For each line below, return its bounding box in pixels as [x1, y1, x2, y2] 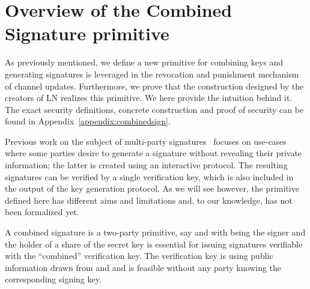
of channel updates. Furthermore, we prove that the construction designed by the [5, 79, 304, 92]
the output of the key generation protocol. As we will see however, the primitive [5, 182, 299, 195]
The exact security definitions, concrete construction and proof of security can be [5, 103, 304, 115]
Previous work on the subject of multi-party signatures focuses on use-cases [5, 135, 287, 147]
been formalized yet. [5, 205, 79, 218]
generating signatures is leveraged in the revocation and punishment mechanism [5, 67, 299, 80]
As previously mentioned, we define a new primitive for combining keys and [5, 56, 284, 68]
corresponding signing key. [5, 273, 102, 285]
